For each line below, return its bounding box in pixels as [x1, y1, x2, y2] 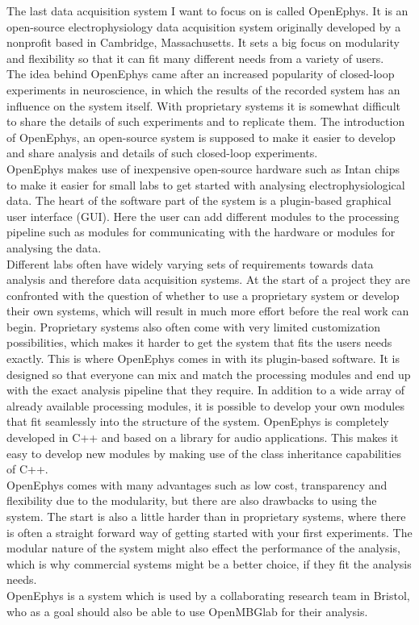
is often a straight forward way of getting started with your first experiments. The [6, 523, 413, 540]
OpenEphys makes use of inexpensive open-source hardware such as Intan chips [6, 160, 400, 177]
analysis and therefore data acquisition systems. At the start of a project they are [6, 271, 411, 288]
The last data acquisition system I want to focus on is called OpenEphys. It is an [6, 2, 409, 19]
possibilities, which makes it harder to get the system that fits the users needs [6, 334, 392, 351]
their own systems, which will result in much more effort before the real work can [6, 302, 409, 319]
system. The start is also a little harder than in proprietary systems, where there [6, 508, 406, 524]
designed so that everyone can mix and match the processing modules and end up [6, 365, 411, 382]
